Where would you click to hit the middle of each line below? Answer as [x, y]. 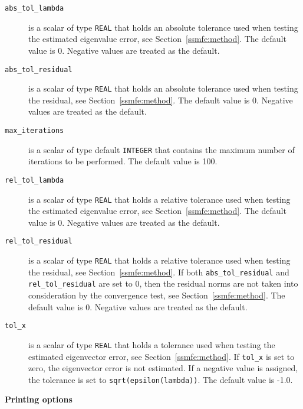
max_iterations [34, 131]
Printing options [39, 399]
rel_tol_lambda [34, 180]
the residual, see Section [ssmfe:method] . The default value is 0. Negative [161, 100]
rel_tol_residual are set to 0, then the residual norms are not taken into [163, 283]
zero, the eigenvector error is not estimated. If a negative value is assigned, [163, 368]
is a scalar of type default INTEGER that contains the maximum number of [162, 149]
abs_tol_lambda [34, 8]
